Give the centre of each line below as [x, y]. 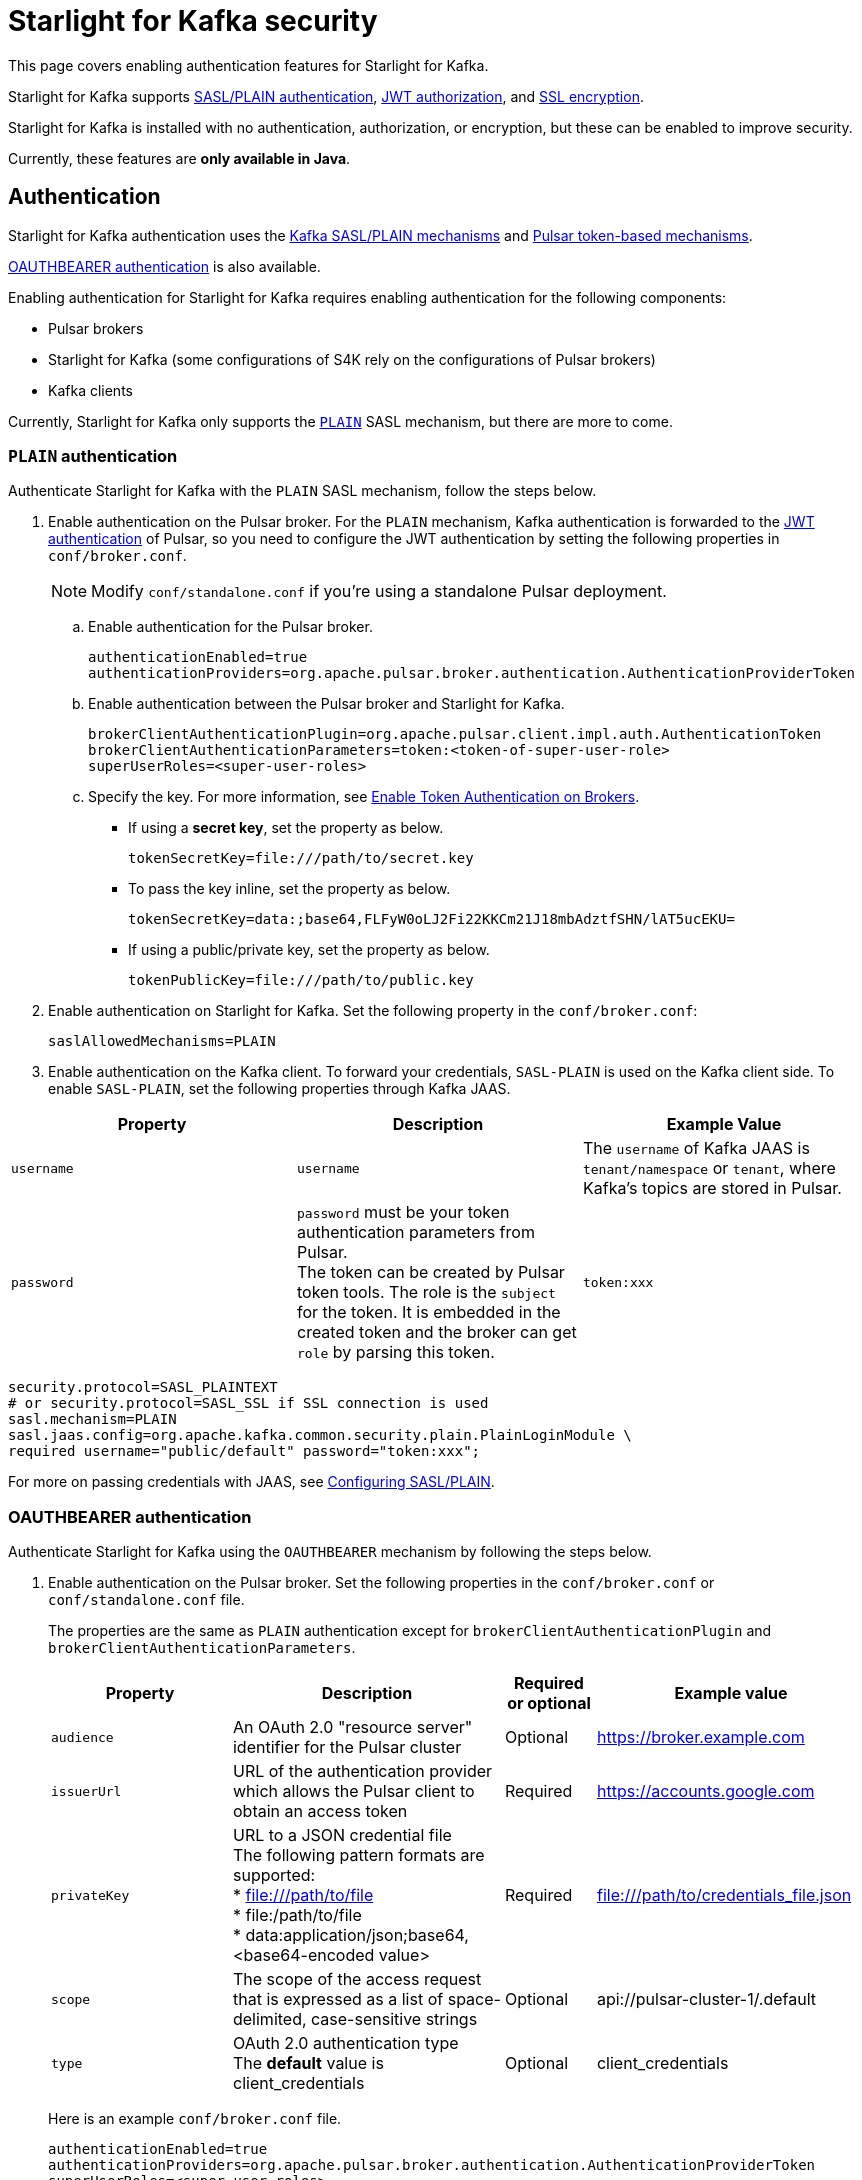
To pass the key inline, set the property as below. [289, 889]
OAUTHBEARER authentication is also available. [164, 266]
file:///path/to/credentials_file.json [724, 1895]
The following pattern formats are [358, 1855]
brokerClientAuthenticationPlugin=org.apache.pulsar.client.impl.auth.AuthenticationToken [455, 734]
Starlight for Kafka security [193, 21]
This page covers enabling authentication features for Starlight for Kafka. [248, 65]
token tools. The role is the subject [426, 1292]
